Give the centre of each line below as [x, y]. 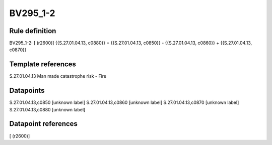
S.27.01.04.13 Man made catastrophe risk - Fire [58, 76]
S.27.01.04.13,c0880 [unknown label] [47, 109]
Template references [43, 64]
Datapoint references [44, 124]
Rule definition [33, 31]
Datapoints [27, 91]
